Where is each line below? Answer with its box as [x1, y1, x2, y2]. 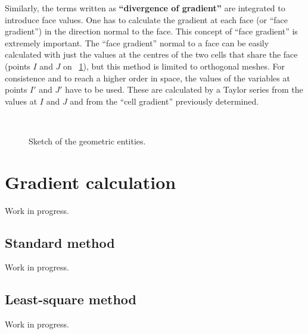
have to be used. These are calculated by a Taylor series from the [65, 83, 303, 96]
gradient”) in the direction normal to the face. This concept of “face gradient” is [5, 25, 298, 37]
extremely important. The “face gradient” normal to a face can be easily [5, 36, 269, 49]
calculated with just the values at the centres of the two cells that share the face [5, 48, 298, 61]
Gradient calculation [5, 169, 176, 194]
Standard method [5, 233, 115, 251]
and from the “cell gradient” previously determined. [70, 94, 259, 107]
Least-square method [5, 290, 136, 308]
